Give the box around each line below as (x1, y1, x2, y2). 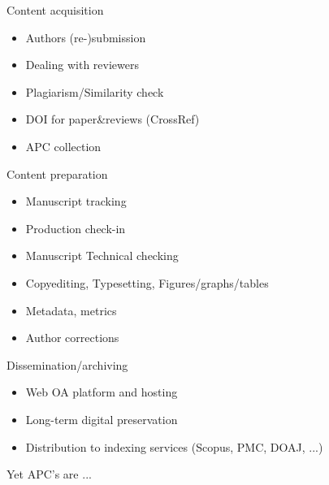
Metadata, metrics (25, 301, 117, 318)
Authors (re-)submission (25, 28, 146, 45)
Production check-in (25, 219, 126, 236)
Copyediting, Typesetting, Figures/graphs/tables (25, 274, 269, 291)
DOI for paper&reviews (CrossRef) (25, 110, 200, 128)
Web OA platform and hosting (25, 383, 178, 401)
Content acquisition (6, 2, 104, 18)
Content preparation (6, 165, 108, 182)
